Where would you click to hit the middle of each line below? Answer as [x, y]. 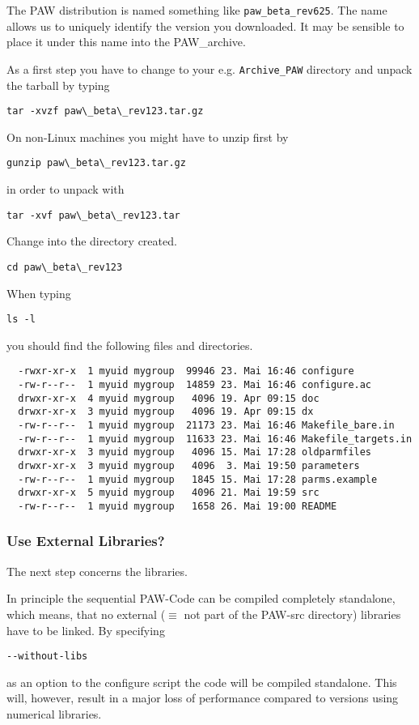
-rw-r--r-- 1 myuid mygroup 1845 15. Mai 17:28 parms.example [198, 479]
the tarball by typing [58, 85]
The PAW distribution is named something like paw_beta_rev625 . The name [197, 10]
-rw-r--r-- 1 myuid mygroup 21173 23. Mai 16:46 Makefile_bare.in [206, 425]
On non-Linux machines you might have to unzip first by [148, 136]
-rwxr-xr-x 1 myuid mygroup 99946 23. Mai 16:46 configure [186, 371]
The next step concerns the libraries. [97, 571]
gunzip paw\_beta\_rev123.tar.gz [96, 163]
